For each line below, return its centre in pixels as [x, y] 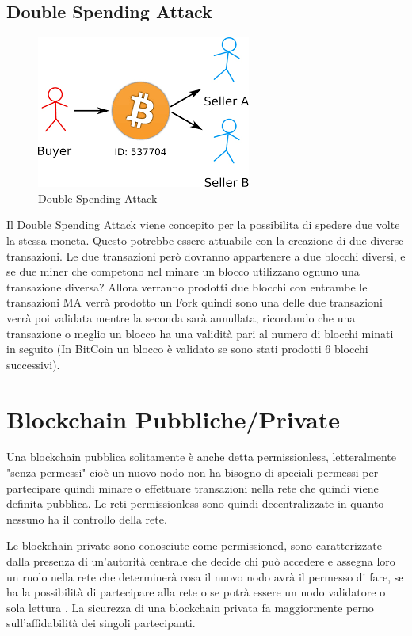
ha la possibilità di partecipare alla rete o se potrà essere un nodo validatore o [196, 592]
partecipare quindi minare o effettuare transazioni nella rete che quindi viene [193, 487]
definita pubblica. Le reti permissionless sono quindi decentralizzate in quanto [195, 503]
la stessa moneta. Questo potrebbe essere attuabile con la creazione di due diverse [205, 240]
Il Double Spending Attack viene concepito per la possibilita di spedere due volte [203, 225]
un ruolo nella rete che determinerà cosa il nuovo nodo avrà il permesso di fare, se [205, 576]
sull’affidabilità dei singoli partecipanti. [101, 623]
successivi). [33, 364]
